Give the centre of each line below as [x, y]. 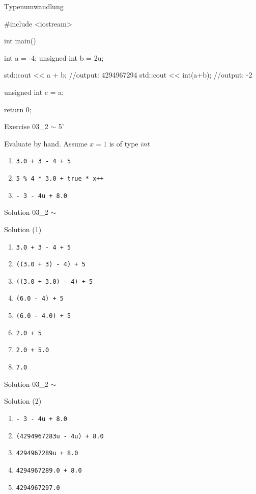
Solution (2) [23, 401]
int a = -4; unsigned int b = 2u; [54, 57]
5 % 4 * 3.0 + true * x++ [60, 179]
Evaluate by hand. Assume [46, 143]
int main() [20, 41]
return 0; [18, 109]
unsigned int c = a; [34, 92]
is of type [124, 143]
